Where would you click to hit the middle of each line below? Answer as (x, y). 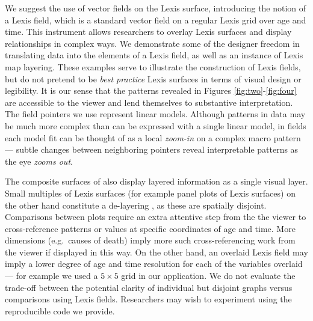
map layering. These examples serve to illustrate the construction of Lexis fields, (153, 66)
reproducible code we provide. (60, 310)
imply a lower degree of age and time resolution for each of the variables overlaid (154, 264)
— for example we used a (51, 276)
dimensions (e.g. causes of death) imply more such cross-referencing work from (150, 240)
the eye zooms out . (39, 161)
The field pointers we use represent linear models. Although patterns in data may (155, 114)
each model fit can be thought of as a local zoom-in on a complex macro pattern (153, 137)
